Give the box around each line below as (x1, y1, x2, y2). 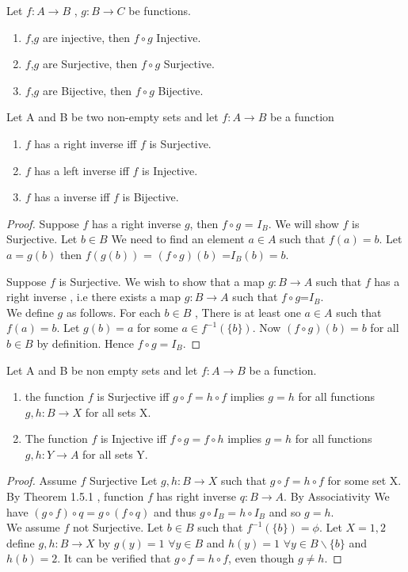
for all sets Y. (82, 445, 148, 462)
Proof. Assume (6, 472, 77, 489)
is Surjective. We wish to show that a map (59, 273, 265, 289)
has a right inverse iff (34, 135, 137, 151)
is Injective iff (100, 430, 166, 447)
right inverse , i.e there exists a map (6, 288, 181, 305)
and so (269, 503, 301, 520)
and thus (153, 503, 196, 520)
